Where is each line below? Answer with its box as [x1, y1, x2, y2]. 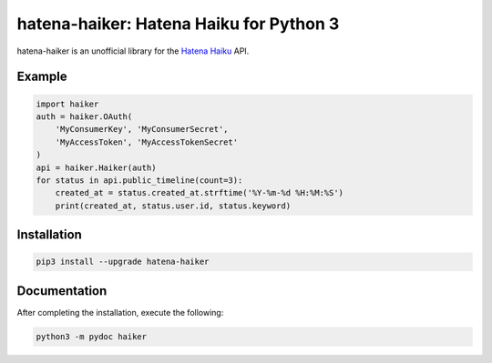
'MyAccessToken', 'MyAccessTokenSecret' [55, 136, 239, 147]
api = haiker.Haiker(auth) [36, 162, 157, 173]
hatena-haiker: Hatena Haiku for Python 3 [16, 14, 340, 34]
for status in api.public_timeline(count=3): [36, 175, 243, 186]
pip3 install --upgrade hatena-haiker [36, 257, 210, 267]
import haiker [36, 98, 99, 109]
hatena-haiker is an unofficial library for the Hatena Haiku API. [16, 45, 250, 56]
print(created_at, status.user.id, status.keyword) [55, 200, 292, 211]
